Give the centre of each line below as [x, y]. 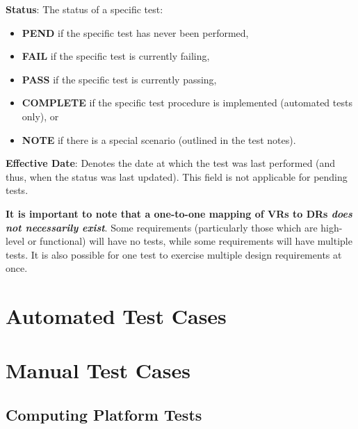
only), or [40, 116]
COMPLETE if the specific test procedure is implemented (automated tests [187, 103]
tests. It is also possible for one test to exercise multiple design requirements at [174, 254]
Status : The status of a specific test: [84, 9]
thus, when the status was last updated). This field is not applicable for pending [177, 176]
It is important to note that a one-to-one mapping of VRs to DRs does [179, 213]
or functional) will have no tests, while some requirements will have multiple [190, 241]
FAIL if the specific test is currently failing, [116, 56]
